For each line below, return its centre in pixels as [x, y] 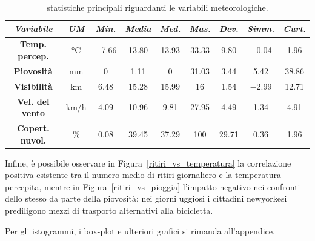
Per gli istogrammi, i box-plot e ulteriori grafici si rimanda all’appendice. [140, 230]
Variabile [33, 28]
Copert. [33, 128]
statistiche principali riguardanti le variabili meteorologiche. [157, 7]
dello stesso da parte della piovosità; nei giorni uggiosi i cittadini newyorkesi [146, 198]
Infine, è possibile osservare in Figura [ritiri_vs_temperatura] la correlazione [148, 163]
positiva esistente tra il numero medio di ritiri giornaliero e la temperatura [143, 175]
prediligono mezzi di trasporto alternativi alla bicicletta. [109, 210]
